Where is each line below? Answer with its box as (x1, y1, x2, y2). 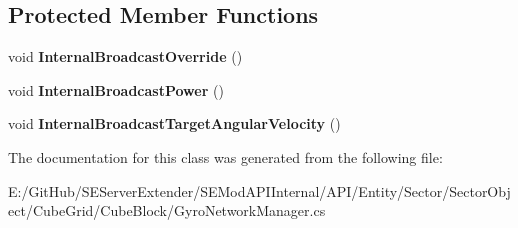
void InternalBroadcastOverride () (8, 46, 243, 67)
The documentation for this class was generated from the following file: (8, 146, 443, 167)
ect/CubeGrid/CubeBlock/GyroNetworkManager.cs (8, 200, 326, 221)
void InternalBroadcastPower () (8, 79, 224, 100)
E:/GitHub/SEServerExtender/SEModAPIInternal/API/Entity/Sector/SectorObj (8, 180, 511, 201)
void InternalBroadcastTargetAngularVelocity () (8, 113, 341, 134)
